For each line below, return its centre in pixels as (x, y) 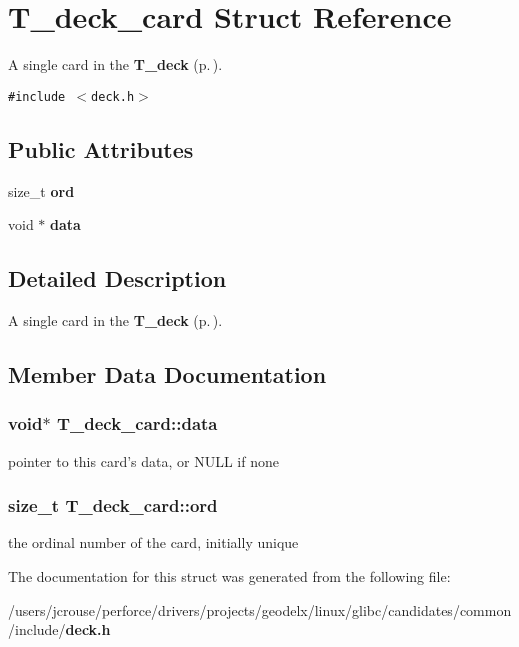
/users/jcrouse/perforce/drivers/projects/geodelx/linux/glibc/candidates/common (260, 609)
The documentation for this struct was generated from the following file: (229, 575)
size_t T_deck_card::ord (113, 505)
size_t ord (41, 190)
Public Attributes (101, 148)
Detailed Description (117, 278)
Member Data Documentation (167, 373)
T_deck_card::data (137, 423)
